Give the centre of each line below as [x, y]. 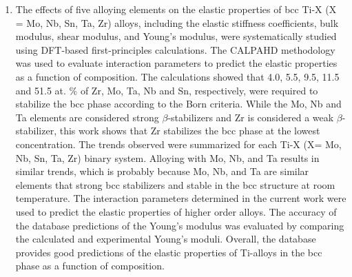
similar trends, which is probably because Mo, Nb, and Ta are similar [162, 171]
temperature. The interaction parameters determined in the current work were [181, 198]
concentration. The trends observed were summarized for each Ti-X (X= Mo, [178, 144]
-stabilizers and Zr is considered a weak [251, 117]
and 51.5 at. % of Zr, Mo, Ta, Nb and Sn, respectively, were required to [167, 90]
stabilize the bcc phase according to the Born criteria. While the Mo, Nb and [178, 104]
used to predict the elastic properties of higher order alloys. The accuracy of [176, 211]
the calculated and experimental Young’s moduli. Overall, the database [166, 239]
